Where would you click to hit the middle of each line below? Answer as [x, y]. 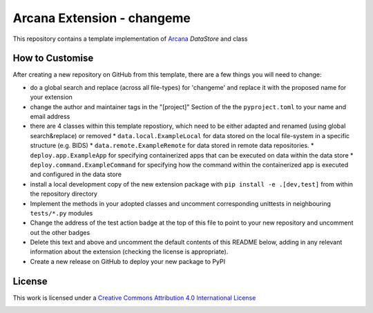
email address [50, 117]
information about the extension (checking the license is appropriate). [129, 252]
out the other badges [60, 232]
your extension [51, 97]
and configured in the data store [76, 174]
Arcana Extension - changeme [102, 18]
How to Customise [53, 58]
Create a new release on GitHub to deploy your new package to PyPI [128, 261]
